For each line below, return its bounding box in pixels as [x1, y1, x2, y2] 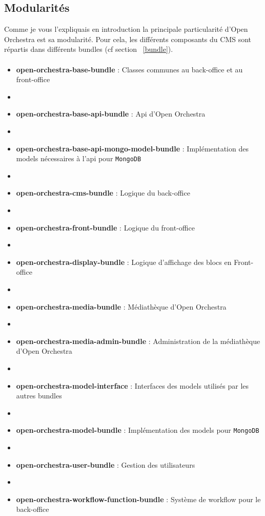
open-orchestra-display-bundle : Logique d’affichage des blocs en [16, 256, 232, 267]
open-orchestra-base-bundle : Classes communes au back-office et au [16, 64, 243, 74]
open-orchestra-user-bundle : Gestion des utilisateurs [16, 459, 195, 470]
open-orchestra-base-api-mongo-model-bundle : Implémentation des [16, 143, 249, 154]
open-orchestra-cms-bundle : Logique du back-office [16, 187, 190, 198]
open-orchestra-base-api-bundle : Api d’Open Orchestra [16, 108, 206, 119]
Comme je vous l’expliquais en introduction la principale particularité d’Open [4, 24, 248, 34]
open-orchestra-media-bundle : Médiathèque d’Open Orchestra [16, 301, 227, 312]
